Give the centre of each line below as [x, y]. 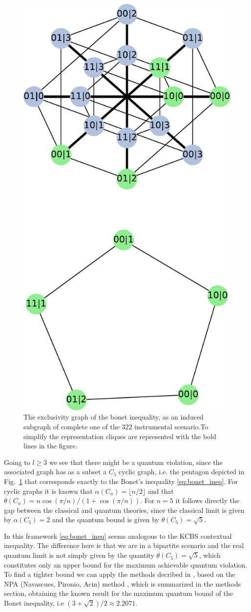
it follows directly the [207, 500]
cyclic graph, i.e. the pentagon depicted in [182, 472]
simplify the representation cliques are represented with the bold [120, 436]
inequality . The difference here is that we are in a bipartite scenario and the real [124, 545]
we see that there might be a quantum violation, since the [136, 462]
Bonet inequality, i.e [34, 603]
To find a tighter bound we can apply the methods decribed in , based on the [120, 574]
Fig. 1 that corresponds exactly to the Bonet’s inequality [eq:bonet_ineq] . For [121, 481]
